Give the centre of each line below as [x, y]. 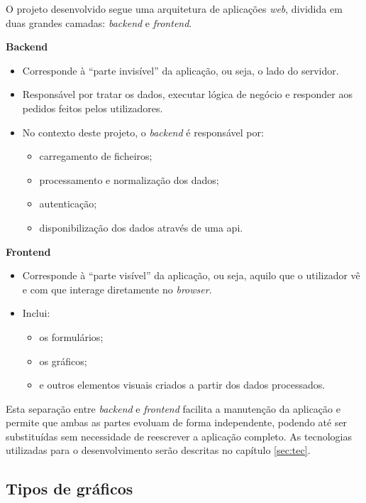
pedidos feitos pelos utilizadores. [93, 108]
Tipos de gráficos [70, 488]
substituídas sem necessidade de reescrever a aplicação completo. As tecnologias [179, 436]
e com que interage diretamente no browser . [117, 289]
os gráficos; [63, 361]
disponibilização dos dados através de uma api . [141, 227]
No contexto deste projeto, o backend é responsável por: [143, 132]
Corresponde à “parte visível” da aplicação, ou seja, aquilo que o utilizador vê [191, 275]
